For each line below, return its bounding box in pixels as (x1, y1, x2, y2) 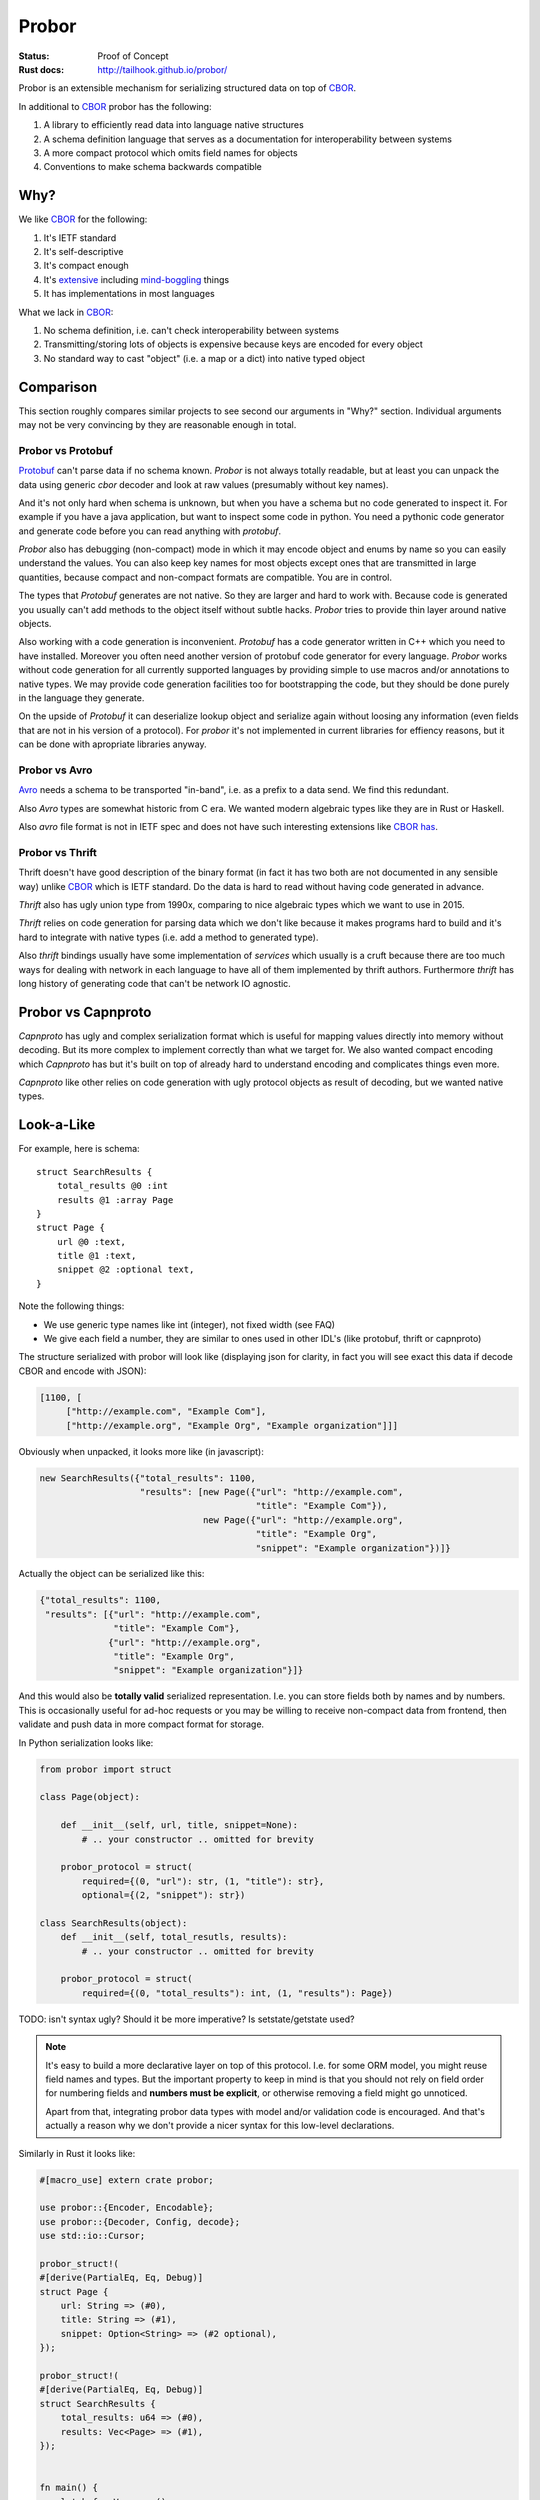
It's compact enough (43, 260, 129, 272)
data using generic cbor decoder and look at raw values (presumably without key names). (18, 478, 389, 490)
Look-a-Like (18, 1116, 96, 1134)
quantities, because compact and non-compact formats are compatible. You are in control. (18, 571, 393, 583)
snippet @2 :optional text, (56, 1264, 195, 1275)
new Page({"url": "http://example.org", (202, 1514, 404, 1525)
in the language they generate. (18, 692, 145, 704)
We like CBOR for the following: (18, 213, 148, 225)
